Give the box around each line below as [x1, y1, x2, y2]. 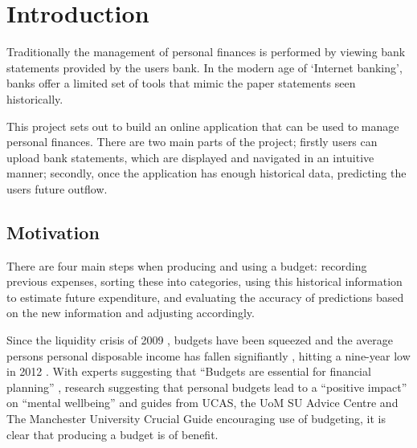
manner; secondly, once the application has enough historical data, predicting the [6, 165, 407, 181]
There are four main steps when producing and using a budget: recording [6, 257, 367, 274]
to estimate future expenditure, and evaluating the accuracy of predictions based [6, 288, 404, 305]
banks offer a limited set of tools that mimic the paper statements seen [6, 75, 356, 92]
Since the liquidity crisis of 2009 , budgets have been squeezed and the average [6, 332, 394, 348]
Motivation [6, 219, 100, 244]
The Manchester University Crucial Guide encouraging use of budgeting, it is [6, 410, 386, 427]
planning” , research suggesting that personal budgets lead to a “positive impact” [6, 378, 407, 395]
